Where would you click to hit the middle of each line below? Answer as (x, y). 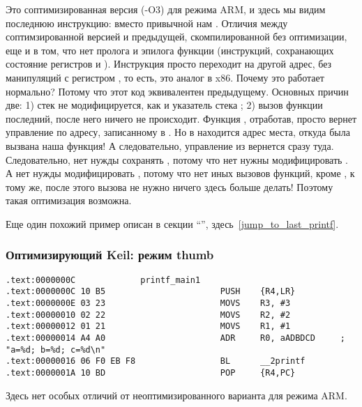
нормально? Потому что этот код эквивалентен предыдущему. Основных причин (177, 91)
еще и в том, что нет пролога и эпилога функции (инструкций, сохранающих (170, 50)
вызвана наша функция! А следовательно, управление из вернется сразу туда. (170, 145)
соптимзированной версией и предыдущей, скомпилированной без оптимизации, (176, 37)
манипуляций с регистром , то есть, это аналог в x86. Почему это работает (165, 77)
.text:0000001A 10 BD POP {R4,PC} (151, 373)
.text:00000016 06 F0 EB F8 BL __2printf (156, 361)
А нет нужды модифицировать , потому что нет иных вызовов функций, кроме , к (180, 173)
